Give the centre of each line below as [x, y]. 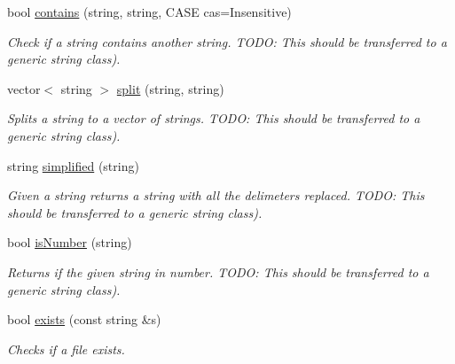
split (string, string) [170, 88]
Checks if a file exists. [66, 349]
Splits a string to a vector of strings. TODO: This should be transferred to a [214, 118]
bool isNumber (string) [70, 242]
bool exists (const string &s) [84, 319]
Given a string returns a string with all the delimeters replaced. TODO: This [216, 195]
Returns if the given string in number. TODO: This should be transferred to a [218, 271]
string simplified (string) [73, 165]
